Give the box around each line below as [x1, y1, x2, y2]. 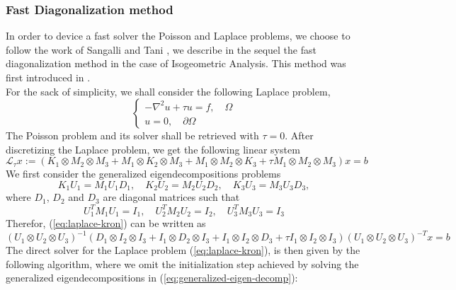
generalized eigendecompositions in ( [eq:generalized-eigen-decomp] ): [6, 270, 298, 285]
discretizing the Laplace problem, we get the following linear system [6, 141, 300, 156]
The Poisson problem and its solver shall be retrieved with [6, 128, 259, 143]
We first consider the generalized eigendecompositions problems [6, 166, 281, 181]
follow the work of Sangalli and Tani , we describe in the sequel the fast [6, 42, 317, 57]
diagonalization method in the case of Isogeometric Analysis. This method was [6, 56, 346, 71]
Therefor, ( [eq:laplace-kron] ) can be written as [6, 215, 206, 230]
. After [285, 128, 314, 143]
